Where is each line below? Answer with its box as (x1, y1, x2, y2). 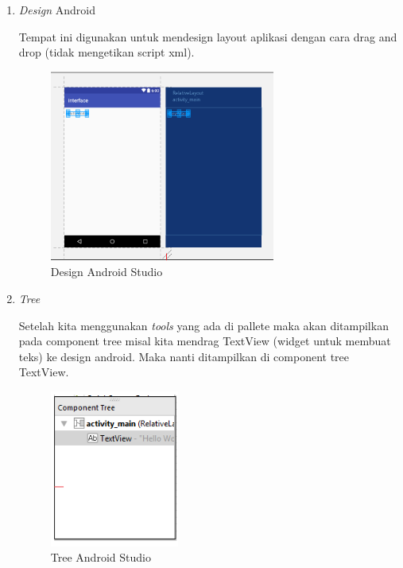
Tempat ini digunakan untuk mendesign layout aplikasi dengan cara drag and (18, 28, 397, 45)
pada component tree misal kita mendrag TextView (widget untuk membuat (18, 333, 391, 349)
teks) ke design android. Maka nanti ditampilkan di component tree (18, 348, 350, 364)
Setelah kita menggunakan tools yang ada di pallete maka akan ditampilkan (18, 317, 389, 333)
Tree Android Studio (50, 549, 151, 566)
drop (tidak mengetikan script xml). (18, 44, 195, 60)
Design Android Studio (50, 263, 163, 280)
